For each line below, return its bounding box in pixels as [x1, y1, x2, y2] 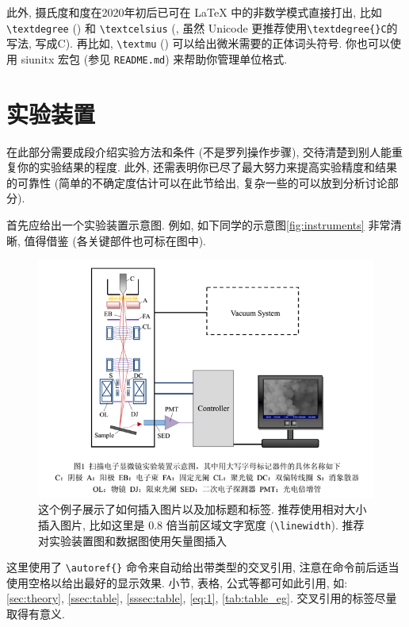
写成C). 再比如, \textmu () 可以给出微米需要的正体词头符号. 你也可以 [35, 35, 391, 52]
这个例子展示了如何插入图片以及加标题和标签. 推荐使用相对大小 [38, 501, 367, 517]
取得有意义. [6, 606, 65, 622]
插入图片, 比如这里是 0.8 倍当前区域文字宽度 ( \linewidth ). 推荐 [38, 516, 365, 533]
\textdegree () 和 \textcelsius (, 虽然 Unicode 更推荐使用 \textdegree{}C [6, 19, 387, 36]
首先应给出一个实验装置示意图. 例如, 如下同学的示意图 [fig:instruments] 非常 [6, 217, 391, 233]
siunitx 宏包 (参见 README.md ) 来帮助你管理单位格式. [21, 50, 288, 67]
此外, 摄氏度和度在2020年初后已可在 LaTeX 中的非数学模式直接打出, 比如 [6, 4, 382, 20]
